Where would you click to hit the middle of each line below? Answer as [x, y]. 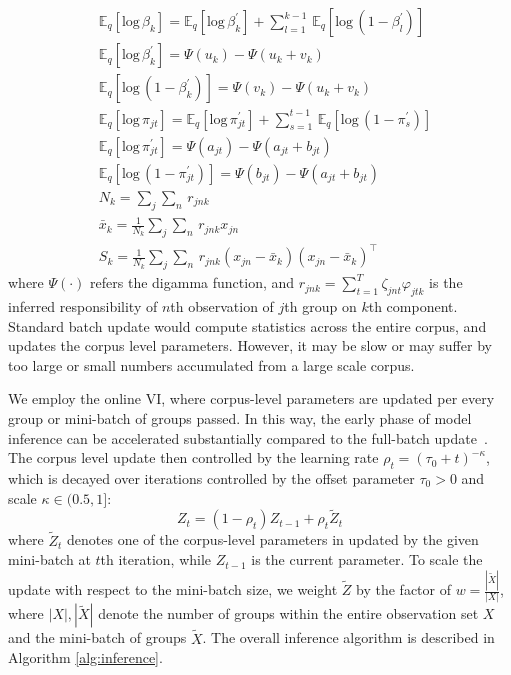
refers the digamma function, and [192, 282]
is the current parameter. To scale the [367, 559]
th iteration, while [156, 559]
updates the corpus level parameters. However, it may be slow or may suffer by [250, 345]
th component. [413, 305]
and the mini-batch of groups [97, 637]
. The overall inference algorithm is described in [348, 637]
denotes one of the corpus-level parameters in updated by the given [273, 539]
